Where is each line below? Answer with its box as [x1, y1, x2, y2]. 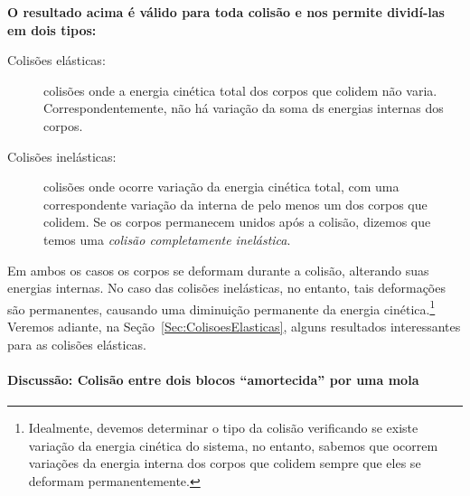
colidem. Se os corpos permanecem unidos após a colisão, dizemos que [43, 212, 431, 231]
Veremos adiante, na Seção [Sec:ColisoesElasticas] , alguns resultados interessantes [7, 316, 461, 335]
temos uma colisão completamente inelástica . [43, 229, 291, 248]
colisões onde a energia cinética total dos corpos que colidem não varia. [43, 80, 437, 99]
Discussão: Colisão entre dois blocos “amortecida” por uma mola [7, 370, 419, 388]
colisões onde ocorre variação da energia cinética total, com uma [43, 177, 399, 196]
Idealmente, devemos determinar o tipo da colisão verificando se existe [28, 417, 418, 436]
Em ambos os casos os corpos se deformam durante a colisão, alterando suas [7, 260, 429, 279]
